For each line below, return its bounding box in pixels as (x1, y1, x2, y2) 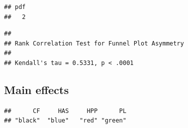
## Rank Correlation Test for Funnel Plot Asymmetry (4, 39, 184, 47)
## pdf (4, 3, 26, 10)
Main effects (4, 81, 69, 97)
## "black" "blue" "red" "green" (4, 117, 127, 124)
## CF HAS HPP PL (4, 107, 127, 114)
